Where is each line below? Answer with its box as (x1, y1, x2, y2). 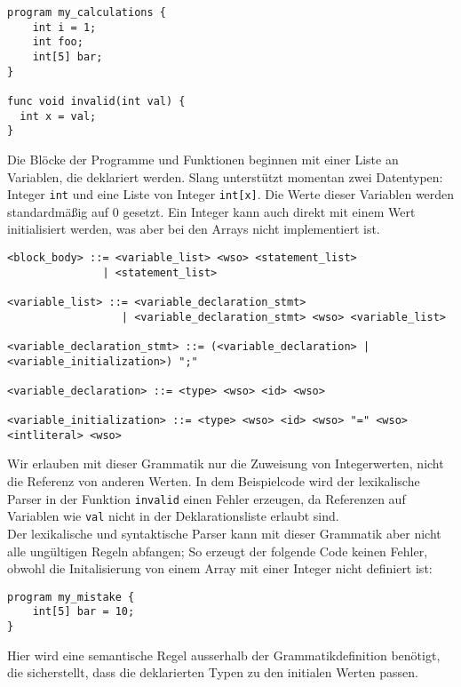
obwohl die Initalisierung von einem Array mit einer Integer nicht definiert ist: (7, 559, 433, 578)
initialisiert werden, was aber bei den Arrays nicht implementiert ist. (7, 220, 380, 238)
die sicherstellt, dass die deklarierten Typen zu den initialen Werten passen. (7, 663, 419, 682)
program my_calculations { (7, 6, 166, 19)
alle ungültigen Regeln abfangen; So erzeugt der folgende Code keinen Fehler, (7, 541, 428, 560)
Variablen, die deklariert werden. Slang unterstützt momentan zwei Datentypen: (7, 167, 443, 186)
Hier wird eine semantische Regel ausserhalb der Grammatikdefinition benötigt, (7, 645, 441, 664)
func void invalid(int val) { (7, 94, 186, 108)
